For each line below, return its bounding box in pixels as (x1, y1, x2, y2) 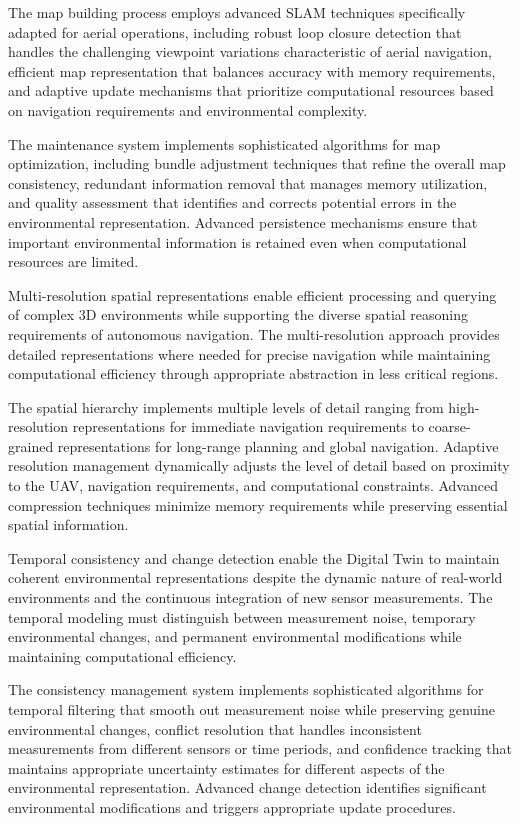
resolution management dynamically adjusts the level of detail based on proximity (8, 455, 510, 476)
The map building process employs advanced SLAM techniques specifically (8, 2, 466, 22)
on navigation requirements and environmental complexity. (8, 99, 368, 120)
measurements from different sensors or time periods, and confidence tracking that (8, 738, 512, 759)
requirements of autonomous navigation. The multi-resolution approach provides (8, 323, 500, 344)
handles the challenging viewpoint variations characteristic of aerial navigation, (8, 41, 492, 62)
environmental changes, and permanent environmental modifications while (8, 626, 462, 647)
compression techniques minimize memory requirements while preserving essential (8, 494, 508, 515)
